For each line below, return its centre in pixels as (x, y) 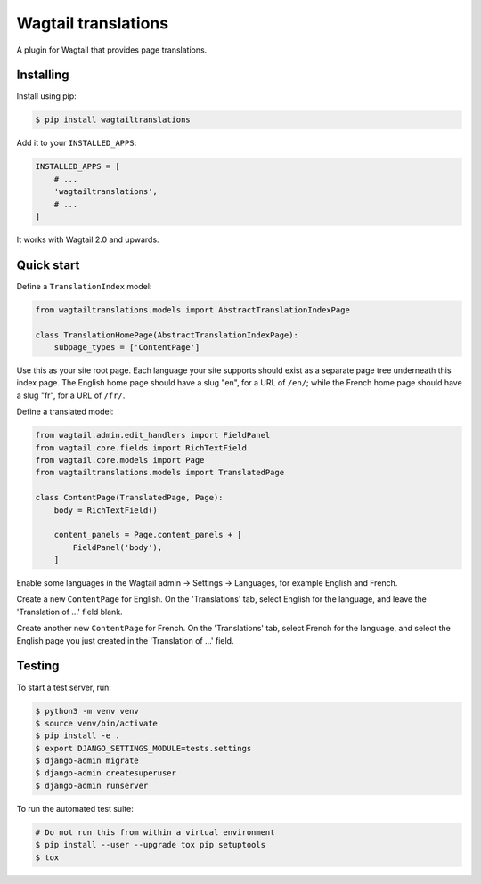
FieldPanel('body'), (118, 547)
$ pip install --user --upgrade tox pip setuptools (151, 845)
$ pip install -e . (77, 736)
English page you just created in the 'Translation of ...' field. (125, 640)
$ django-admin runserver (92, 785)
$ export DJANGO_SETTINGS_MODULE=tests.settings (143, 748)
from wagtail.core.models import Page (120, 460)
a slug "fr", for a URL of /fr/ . (71, 395)
